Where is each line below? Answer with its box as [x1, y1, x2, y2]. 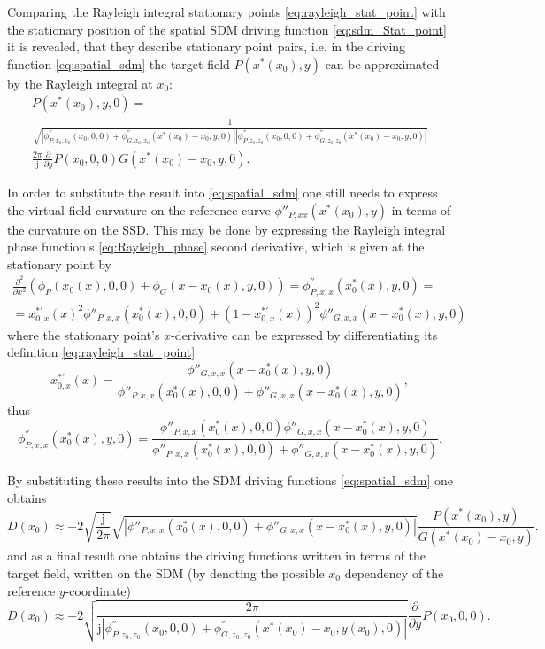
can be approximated [325, 54, 440, 73]
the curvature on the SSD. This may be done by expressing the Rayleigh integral [7, 220, 446, 238]
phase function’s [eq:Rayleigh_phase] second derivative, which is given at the [7, 237, 425, 256]
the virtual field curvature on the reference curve [7, 200, 271, 219]
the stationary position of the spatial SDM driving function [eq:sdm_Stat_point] [7, 19, 447, 38]
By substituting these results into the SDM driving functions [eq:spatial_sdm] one [7, 471, 453, 490]
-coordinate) [65, 581, 131, 599]
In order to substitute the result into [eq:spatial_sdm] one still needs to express [7, 183, 438, 201]
